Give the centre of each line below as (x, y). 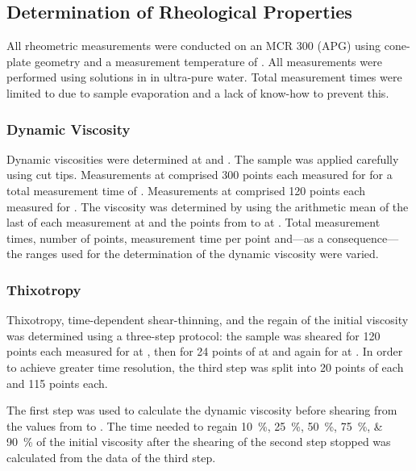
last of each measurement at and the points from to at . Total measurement (193, 222)
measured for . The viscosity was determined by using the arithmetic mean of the (208, 206)
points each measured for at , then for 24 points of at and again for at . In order (205, 351)
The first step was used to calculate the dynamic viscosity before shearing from (202, 410)
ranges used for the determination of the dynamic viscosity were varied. (202, 254)
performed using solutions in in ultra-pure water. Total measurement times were (204, 77)
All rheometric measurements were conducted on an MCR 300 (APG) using (194, 46)
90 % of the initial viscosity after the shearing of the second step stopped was (199, 442)
